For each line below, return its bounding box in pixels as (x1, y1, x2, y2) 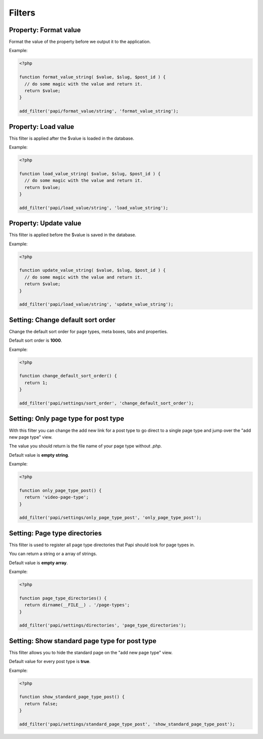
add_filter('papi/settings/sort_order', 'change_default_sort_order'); (19, 401, 194, 406)
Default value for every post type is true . (9, 659, 91, 665)
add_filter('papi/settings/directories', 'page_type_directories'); (19, 623, 187, 628)
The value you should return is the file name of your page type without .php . (9, 443, 162, 449)
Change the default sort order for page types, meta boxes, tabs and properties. (9, 329, 168, 334)
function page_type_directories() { (19, 595, 107, 601)
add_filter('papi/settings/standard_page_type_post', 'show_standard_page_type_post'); (19, 721, 235, 727)
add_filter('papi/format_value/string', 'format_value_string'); (19, 109, 179, 114)
